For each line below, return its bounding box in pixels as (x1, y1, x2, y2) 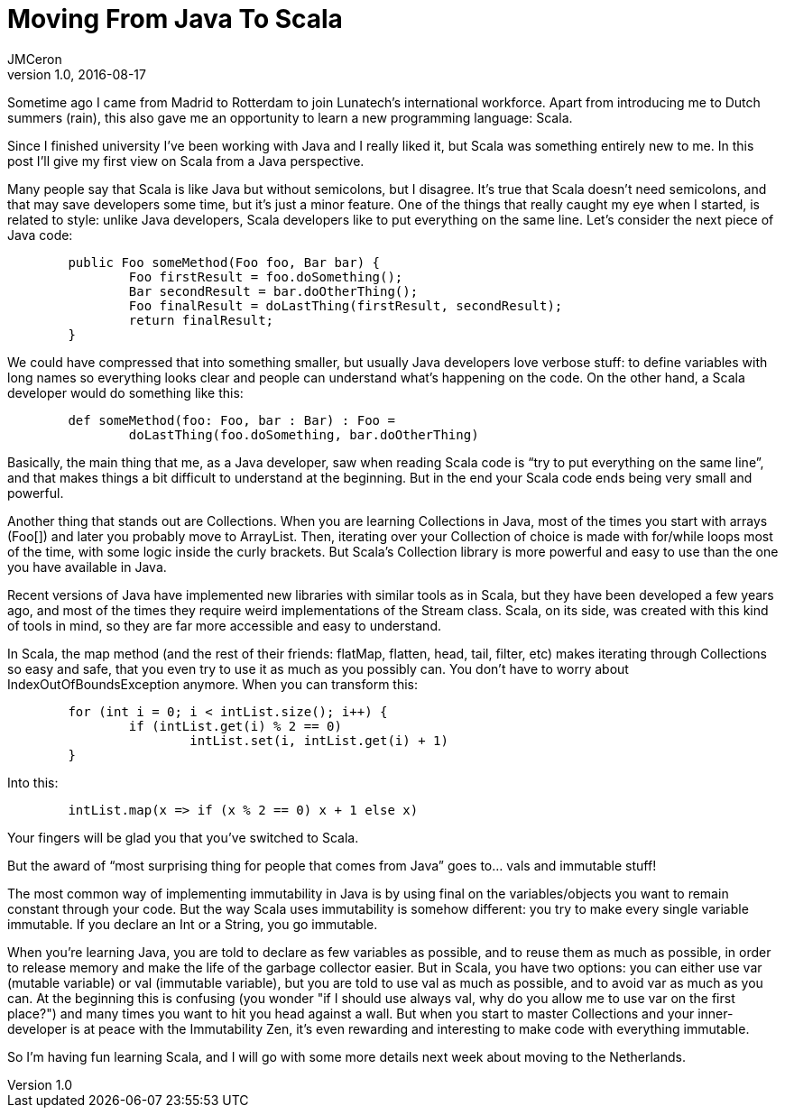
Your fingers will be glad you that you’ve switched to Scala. (7, 829, 359, 845)
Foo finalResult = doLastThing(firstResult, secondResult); (128, 298, 563, 313)
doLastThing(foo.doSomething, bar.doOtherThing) (128, 427, 479, 442)
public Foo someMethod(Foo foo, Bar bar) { (68, 254, 381, 270)
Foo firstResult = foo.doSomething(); (128, 269, 403, 284)
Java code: (7, 226, 73, 243)
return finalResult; (128, 312, 274, 327)
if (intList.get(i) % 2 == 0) (128, 718, 342, 733)
